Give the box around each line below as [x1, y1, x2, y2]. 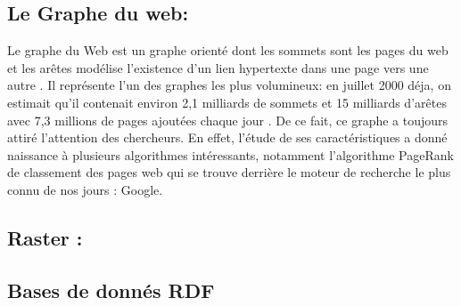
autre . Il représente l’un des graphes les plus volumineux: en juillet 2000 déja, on [7, 76, 451, 94]
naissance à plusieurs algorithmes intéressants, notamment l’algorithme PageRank [7, 145, 454, 164]
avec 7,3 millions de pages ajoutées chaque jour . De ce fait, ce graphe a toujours [7, 110, 449, 129]
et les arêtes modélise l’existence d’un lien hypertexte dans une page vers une [7, 58, 429, 76]
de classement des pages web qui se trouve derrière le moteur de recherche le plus [7, 163, 451, 181]
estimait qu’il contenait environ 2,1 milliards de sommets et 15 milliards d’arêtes [7, 93, 447, 111]
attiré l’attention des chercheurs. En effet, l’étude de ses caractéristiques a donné [7, 128, 448, 147]
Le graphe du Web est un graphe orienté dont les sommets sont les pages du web [7, 41, 449, 60]
